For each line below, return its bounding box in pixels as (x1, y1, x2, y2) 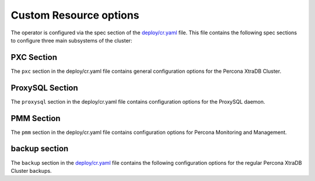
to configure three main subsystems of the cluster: (10, 37, 132, 44)
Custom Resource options (10, 9, 139, 22)
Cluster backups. (10, 167, 52, 174)
